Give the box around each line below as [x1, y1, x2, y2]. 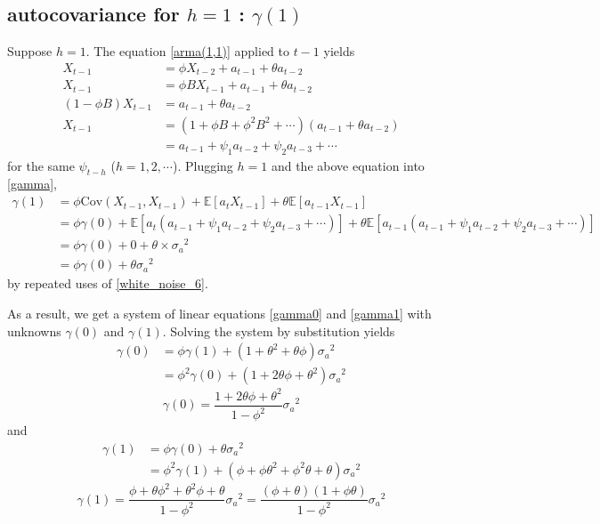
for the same [7, 156, 75, 174]
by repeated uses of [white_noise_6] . [7, 274, 208, 293]
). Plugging [172, 156, 233, 174]
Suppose [7, 42, 53, 60]
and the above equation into [271, 156, 425, 174]
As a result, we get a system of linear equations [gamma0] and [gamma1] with [7, 303, 432, 322]
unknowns [7, 321, 61, 340]
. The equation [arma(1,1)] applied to [85, 42, 289, 60]
